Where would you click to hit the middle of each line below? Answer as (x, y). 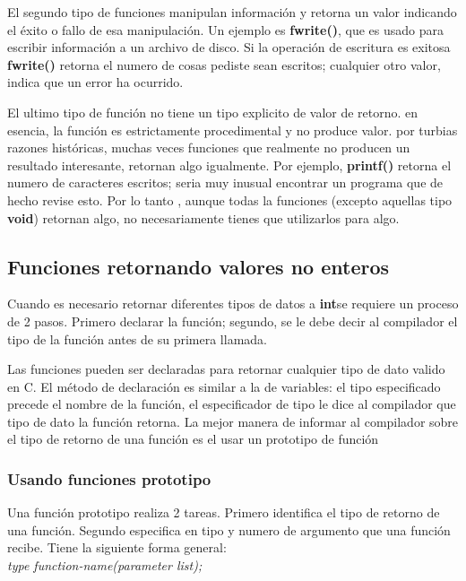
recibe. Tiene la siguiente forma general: (117, 547)
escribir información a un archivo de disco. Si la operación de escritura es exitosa (229, 47)
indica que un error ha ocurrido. (95, 82)
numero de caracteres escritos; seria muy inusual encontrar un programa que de (225, 182)
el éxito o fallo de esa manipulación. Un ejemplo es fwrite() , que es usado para (225, 29)
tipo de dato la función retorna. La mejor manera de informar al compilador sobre (233, 421)
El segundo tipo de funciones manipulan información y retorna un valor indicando (232, 12)
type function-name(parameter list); (105, 565)
